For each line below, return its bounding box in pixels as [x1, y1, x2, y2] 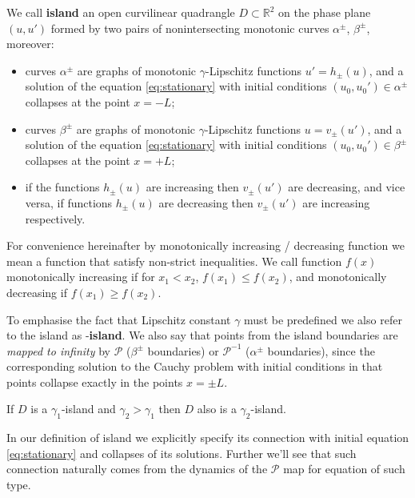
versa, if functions [25, 194, 113, 211]
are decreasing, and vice [288, 179, 405, 195]
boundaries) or [147, 342, 219, 359]
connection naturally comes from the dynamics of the [6, 460, 268, 477]
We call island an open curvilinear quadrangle [6, 4, 235, 20]
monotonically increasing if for [6, 268, 155, 285]
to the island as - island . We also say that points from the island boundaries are [6, 327, 398, 343]
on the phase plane [278, 4, 371, 20]
